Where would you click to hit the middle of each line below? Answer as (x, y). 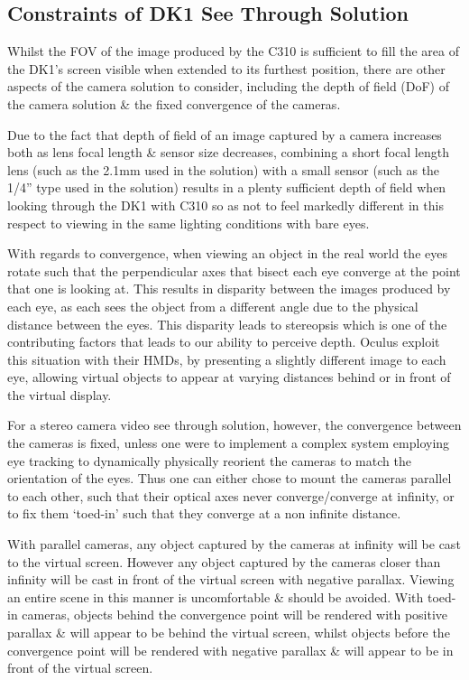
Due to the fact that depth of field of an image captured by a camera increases (225, 134)
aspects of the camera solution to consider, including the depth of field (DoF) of (229, 86)
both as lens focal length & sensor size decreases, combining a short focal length (228, 152)
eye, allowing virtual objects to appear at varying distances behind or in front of (229, 377)
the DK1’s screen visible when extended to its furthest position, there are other (226, 68)
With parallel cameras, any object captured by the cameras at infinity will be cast (234, 544)
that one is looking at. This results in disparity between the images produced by (229, 289)
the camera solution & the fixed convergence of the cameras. (174, 103)
